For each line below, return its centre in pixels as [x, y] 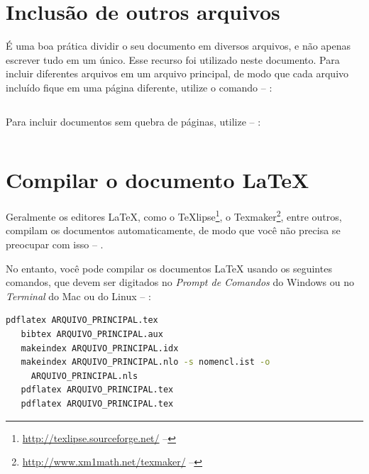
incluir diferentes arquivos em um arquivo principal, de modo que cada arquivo [177, 73]
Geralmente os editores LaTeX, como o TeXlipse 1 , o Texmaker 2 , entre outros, [174, 215]
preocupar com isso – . [55, 244]
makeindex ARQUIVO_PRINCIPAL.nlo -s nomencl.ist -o [145, 362]
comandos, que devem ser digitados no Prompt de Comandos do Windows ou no [180, 282]
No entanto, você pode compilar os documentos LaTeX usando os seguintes [169, 268]
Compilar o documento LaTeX [158, 180]
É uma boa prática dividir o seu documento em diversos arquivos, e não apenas [178, 46]
